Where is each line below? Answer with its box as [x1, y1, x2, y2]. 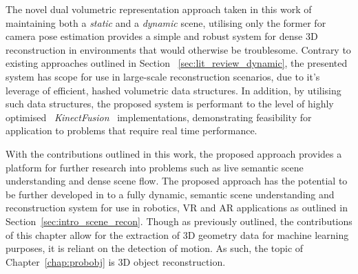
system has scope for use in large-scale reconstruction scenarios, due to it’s [6, 69, 320, 83]
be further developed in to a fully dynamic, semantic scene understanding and [6, 187, 335, 201]
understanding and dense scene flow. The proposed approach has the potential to [6, 173, 348, 188]
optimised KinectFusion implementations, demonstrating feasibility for [6, 109, 312, 124]
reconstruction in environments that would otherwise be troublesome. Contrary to [6, 42, 351, 56]
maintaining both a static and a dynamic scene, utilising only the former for [6, 15, 326, 30]
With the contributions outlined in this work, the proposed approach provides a [6, 146, 342, 160]
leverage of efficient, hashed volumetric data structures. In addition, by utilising [6, 83, 341, 97]
